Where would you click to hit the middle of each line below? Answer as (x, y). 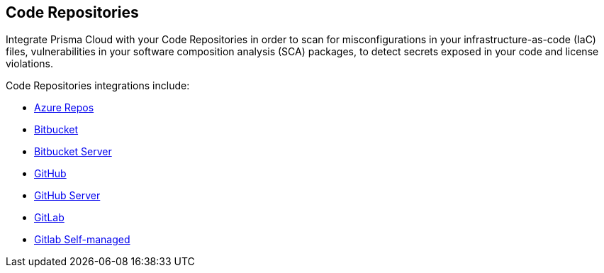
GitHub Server (67, 196)
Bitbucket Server (73, 152)
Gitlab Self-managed (82, 240)
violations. (29, 64)
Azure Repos (64, 108)
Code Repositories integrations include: (98, 86)
